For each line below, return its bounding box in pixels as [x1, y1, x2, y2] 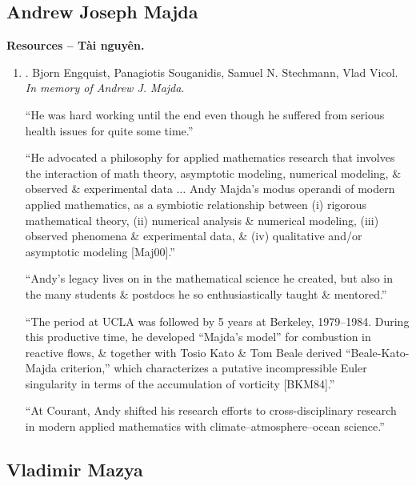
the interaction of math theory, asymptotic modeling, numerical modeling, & [25, 164, 402, 181]
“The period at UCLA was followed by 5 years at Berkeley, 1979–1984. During [25, 312, 410, 329]
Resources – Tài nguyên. [6, 37, 145, 54]
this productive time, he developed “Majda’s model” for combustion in [25, 328, 371, 345]
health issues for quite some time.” [25, 122, 194, 139]
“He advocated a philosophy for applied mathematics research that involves [25, 149, 395, 166]
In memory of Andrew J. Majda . [25, 79, 185, 96]
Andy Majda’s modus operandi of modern [189, 180, 395, 197]
